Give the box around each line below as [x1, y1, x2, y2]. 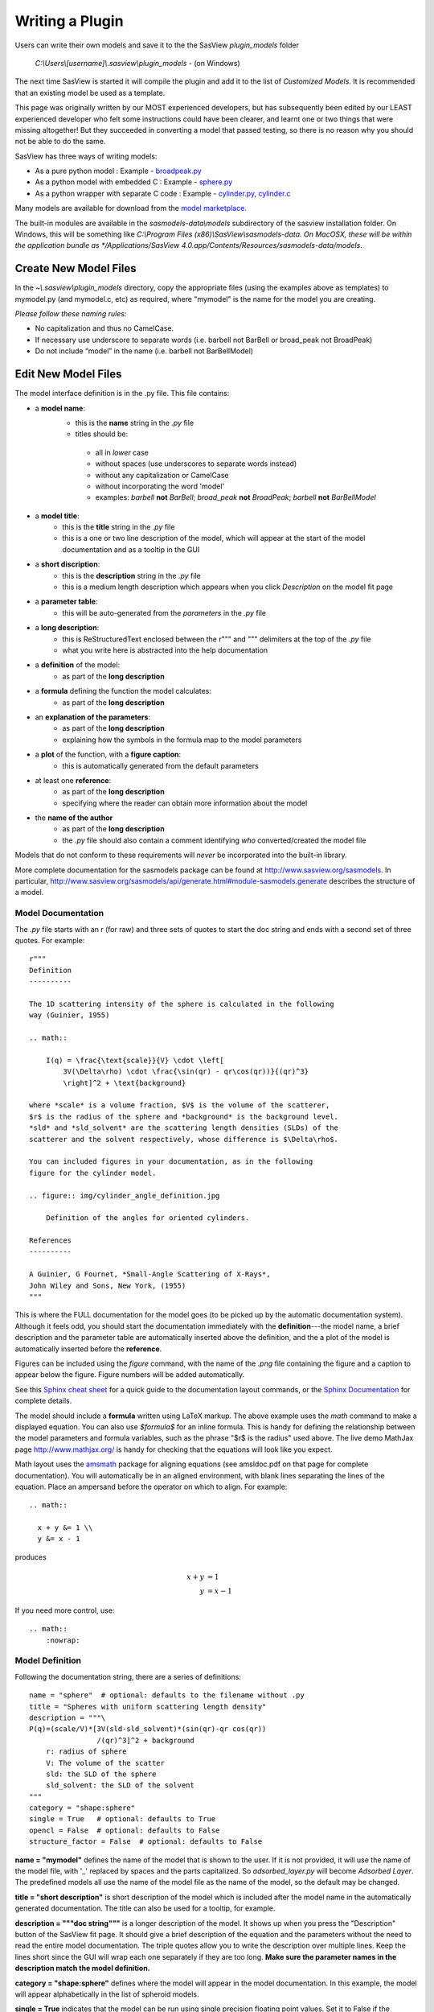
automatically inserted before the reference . [14, 1344, 162, 1354]
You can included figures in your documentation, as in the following [29, 1157, 313, 1166]
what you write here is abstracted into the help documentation [62, 645, 268, 655]
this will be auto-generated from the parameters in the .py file [62, 608, 267, 617]
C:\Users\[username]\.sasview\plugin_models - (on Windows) [35, 58, 240, 68]
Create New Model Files [14, 262, 137, 275]
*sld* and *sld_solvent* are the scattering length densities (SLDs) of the [29, 1124, 339, 1132]
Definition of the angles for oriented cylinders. [45, 1214, 250, 1222]
